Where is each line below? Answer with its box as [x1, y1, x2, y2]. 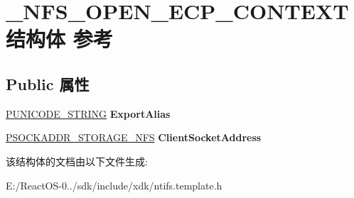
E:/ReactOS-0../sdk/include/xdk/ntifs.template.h [6, 177, 222, 192]
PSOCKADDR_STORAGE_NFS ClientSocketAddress [6, 130, 262, 145]
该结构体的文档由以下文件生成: [6, 153, 148, 168]
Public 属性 [6, 72, 90, 94]
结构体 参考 [6, 24, 113, 53]
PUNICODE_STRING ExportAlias [6, 106, 171, 121]
